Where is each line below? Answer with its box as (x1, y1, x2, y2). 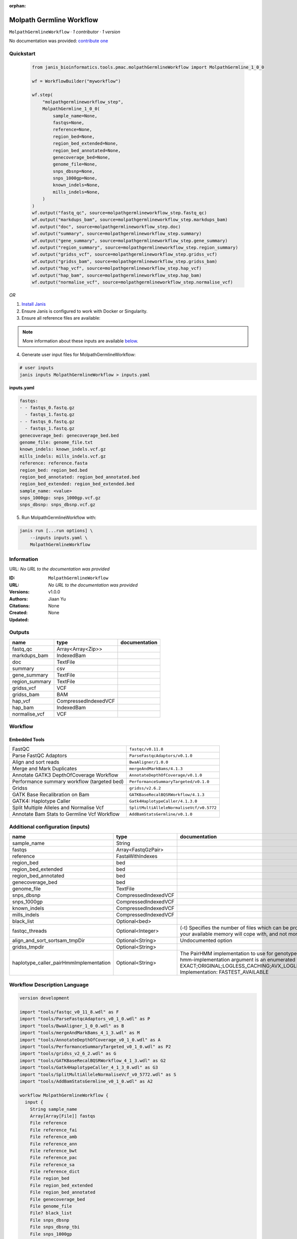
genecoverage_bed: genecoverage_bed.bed (19, 433, 119, 438)
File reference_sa (30, 1162, 75, 1167)
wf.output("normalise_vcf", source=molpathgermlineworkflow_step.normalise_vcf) (32, 279, 233, 285)
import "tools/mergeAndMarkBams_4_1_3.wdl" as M (19, 1030, 140, 1036)
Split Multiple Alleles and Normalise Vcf (12, 804, 104, 811)
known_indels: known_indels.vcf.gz (19, 447, 106, 452)
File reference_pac (30, 1155, 78, 1161)
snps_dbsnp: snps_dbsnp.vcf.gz (19, 502, 96, 507)
